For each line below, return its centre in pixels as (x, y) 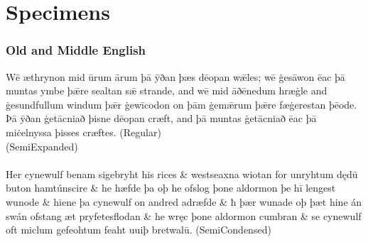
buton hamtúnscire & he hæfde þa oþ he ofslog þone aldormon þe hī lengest (171, 188)
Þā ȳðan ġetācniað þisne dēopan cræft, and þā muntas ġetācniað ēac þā (161, 118)
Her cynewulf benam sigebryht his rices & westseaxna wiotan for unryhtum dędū (182, 174)
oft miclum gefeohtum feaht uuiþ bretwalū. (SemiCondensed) (139, 230)
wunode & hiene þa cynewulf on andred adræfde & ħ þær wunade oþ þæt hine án (184, 201)
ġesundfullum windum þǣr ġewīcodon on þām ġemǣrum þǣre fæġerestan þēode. (182, 104)
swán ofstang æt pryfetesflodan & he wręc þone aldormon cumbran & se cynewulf (184, 215)
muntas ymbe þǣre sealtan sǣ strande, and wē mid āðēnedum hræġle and (167, 90)
